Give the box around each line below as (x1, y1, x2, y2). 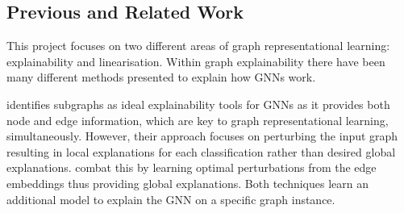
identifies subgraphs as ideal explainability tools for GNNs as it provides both (6, 95, 390, 112)
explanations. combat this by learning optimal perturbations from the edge (6, 159, 377, 176)
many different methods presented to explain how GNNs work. (6, 69, 316, 86)
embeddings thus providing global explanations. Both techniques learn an (6, 174, 369, 191)
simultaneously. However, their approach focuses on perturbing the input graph (6, 127, 398, 144)
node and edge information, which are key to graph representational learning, (6, 111, 389, 128)
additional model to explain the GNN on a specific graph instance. (6, 190, 335, 207)
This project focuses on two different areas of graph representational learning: (6, 37, 390, 54)
